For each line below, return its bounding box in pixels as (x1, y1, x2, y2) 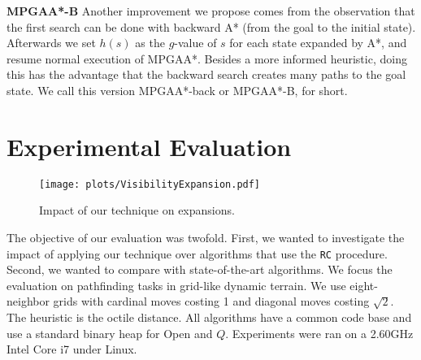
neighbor (7, 293, 50, 310)
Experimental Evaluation (7, 129, 292, 163)
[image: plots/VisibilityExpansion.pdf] (39, 178, 261, 190)
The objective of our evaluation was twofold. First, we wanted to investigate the (7, 228, 405, 245)
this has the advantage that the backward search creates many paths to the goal (7, 66, 406, 83)
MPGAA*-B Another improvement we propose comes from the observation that (7, 2, 415, 19)
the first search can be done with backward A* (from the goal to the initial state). (7, 18, 416, 35)
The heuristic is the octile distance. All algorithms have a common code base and (7, 308, 412, 325)
